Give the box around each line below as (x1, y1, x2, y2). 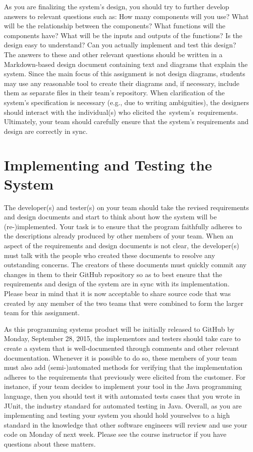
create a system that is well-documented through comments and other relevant (4, 343, 239, 353)
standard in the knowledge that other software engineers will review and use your (4, 419, 248, 430)
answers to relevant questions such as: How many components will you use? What (4, 11, 249, 21)
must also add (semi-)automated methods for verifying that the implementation (4, 362, 243, 372)
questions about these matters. (4, 438, 96, 449)
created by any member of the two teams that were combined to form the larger (4, 298, 244, 308)
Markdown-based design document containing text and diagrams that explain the (4, 59, 248, 69)
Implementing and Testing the (4, 154, 212, 174)
